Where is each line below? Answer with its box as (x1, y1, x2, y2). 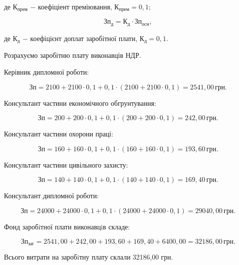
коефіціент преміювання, (38, 1, 112, 11)
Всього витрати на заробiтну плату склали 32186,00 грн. (4, 251, 173, 262)
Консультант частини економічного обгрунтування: (4, 97, 156, 108)
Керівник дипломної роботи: (4, 66, 89, 77)
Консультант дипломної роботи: (4, 190, 99, 201)
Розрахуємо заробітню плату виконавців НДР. (4, 50, 141, 60)
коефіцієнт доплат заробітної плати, (30, 33, 137, 43)
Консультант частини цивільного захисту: (4, 159, 128, 170)
